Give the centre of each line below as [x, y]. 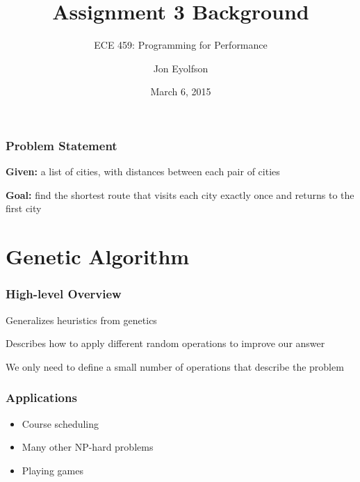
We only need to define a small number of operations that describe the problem [175, 366]
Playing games [52, 470]
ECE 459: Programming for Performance [181, 45]
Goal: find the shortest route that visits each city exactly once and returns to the [180, 194]
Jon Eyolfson [181, 68]
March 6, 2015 [181, 91]
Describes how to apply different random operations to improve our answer [165, 343]
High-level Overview [64, 294]
